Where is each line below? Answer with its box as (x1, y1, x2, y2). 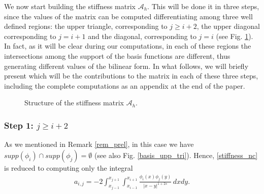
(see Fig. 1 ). (216, 30, 253, 41)
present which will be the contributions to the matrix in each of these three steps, (4, 70, 258, 81)
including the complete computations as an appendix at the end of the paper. (4, 80, 245, 91)
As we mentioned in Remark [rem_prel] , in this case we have (4, 139, 194, 149)
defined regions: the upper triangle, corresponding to (4, 21, 168, 31)
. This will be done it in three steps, (147, 1, 259, 11)
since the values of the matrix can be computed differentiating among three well (4, 11, 253, 21)
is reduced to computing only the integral (4, 162, 133, 173)
